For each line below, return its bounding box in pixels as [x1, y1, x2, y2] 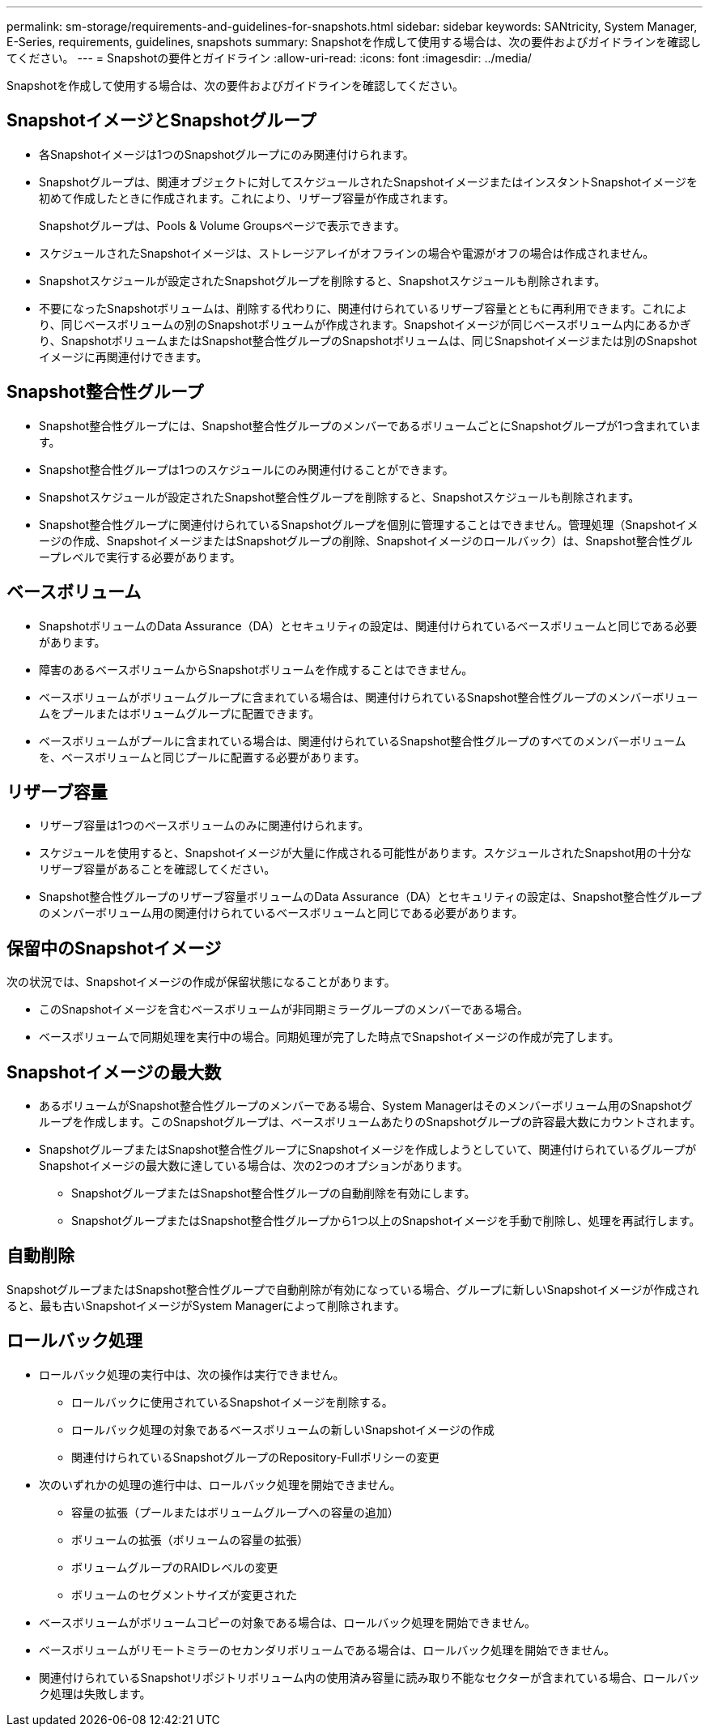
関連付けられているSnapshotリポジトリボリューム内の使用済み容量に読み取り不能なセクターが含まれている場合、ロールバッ [39, 1670, 700, 1684]
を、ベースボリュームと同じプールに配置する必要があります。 [39, 749, 366, 764]
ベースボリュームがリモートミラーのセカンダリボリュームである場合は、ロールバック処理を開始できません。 [39, 1642, 615, 1657]
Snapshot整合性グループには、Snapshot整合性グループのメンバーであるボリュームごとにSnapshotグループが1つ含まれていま [39, 418, 702, 433]
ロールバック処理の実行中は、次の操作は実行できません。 [39, 1367, 345, 1381]
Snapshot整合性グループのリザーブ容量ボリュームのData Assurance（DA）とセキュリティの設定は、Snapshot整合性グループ [39, 890, 702, 904]
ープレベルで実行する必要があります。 [39, 549, 241, 564]
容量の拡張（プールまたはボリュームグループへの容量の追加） [71, 1505, 399, 1519]
